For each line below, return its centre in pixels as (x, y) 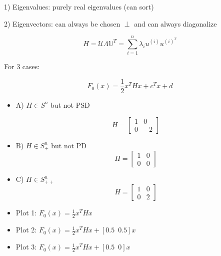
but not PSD (70, 104)
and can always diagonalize (175, 23)
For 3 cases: (22, 66)
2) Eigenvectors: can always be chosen (62, 23)
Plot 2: (26, 230)
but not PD (69, 145)
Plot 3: (26, 247)
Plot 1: (26, 213)
